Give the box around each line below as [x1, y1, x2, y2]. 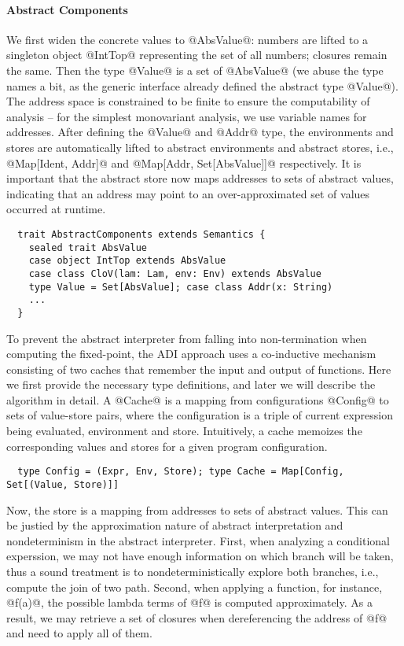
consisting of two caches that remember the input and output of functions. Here [6, 360, 391, 377]
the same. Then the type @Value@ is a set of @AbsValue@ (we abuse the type [6, 61, 384, 78]
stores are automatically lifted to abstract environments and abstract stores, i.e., [6, 138, 394, 155]
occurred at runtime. [6, 201, 106, 217]
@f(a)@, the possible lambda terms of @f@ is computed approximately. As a [6, 594, 373, 611]
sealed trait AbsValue [28, 242, 147, 253]
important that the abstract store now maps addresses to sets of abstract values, [6, 170, 394, 186]
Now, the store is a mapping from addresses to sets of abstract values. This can [6, 501, 388, 518]
